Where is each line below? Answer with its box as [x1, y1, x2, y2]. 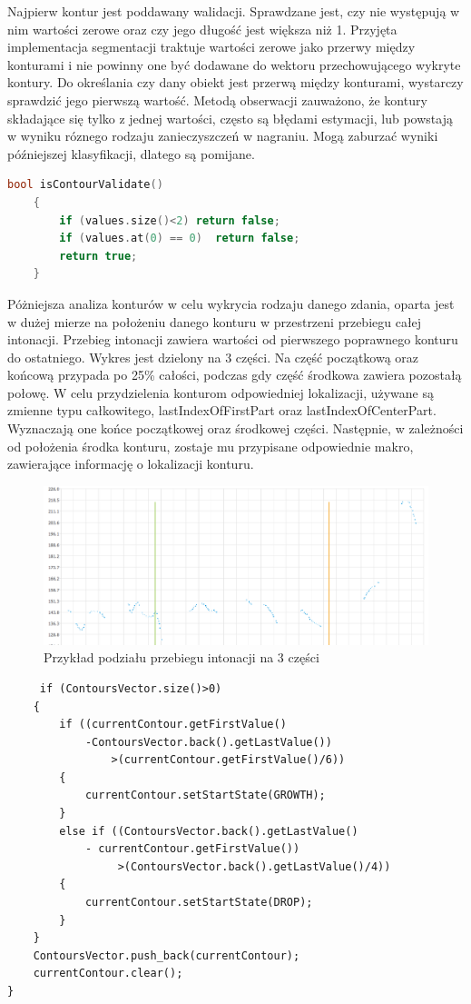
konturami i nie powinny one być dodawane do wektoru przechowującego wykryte [7, 55, 461, 74]
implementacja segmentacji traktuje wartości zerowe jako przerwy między [7, 37, 416, 56]
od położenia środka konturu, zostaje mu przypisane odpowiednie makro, [7, 436, 414, 455]
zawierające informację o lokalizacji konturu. [7, 454, 254, 473]
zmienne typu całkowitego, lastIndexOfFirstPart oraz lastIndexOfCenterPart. [7, 401, 437, 420]
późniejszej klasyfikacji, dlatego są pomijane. [7, 144, 255, 163]
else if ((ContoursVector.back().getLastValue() [59, 824, 358, 838]
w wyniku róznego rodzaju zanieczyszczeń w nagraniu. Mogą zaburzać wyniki [7, 126, 438, 145]
